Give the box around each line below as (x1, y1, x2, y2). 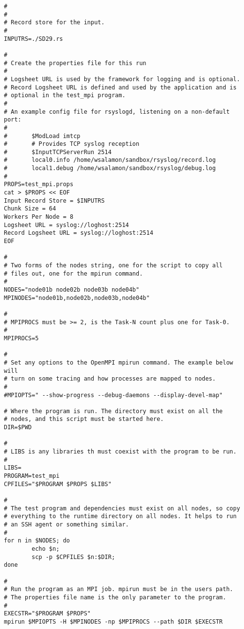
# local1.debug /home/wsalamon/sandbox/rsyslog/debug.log (4, 165, 216, 172)
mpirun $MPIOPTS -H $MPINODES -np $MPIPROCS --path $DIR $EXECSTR (4, 618, 223, 625)
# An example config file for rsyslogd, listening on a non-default (4, 108, 230, 115)
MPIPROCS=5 (4, 334, 39, 342)
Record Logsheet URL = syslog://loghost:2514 (4, 229, 153, 237)
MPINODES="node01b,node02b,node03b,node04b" (4, 294, 150, 301)
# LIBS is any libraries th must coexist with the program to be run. (4, 448, 237, 455)
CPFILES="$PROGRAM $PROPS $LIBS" (4, 480, 112, 488)
